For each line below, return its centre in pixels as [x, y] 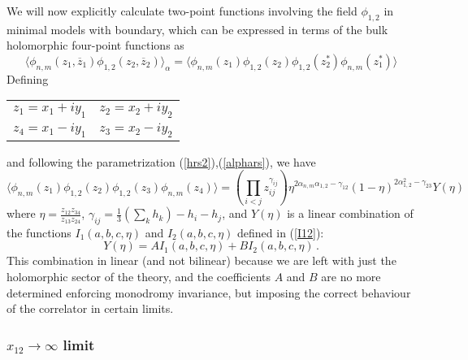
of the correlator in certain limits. [90, 308]
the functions [39, 232]
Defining [28, 78]
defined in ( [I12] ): [281, 232]
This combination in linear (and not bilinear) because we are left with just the [201, 260]
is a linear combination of [350, 213]
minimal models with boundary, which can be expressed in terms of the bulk [197, 29]
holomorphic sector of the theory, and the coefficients [139, 277]
